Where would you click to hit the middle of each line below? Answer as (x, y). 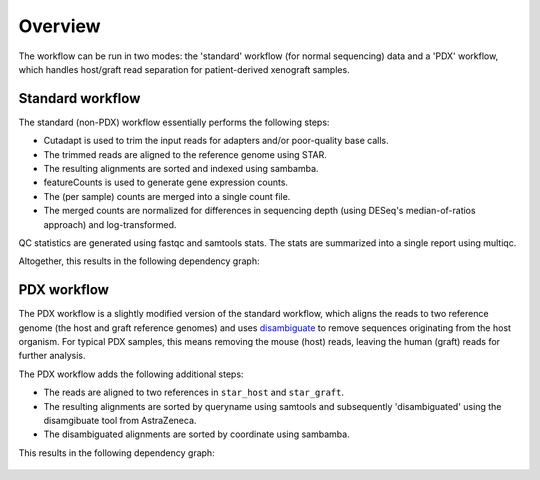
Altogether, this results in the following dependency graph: (139, 261)
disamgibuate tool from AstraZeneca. (120, 420)
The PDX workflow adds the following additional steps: (131, 374)
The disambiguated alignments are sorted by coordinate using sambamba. (196, 434)
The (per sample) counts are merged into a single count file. (167, 196)
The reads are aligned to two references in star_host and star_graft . (194, 392)
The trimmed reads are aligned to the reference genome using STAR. (185, 154)
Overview (59, 26)
